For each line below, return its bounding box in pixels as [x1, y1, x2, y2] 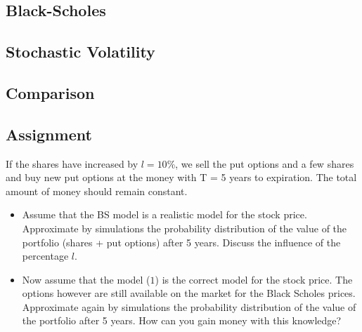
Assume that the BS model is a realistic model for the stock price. [22, 207, 307, 222]
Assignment [6, 123, 92, 145]
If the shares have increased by [6, 156, 138, 171]
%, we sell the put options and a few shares [167, 156, 354, 171]
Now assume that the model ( [22, 272, 150, 286]
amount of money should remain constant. [6, 183, 188, 198]
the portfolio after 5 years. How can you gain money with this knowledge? [22, 313, 342, 328]
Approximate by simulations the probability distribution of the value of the [22, 220, 347, 235]
